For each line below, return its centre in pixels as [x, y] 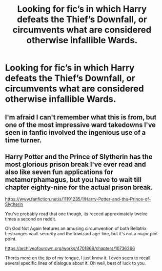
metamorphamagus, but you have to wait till [73, 180]
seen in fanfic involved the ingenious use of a [75, 133]
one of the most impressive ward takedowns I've [81, 125]
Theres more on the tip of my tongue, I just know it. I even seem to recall [78, 258]
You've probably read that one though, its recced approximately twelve [76, 214]
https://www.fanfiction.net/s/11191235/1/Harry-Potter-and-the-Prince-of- [78, 199]
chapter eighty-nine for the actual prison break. [79, 187]
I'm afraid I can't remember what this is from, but [81, 117]
